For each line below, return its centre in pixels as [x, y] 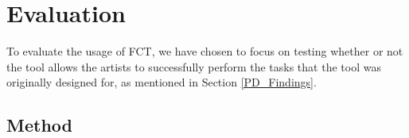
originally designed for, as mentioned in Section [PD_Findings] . [162, 82]
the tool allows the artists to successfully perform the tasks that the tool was [194, 66]
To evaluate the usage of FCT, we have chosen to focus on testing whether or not [205, 51]
